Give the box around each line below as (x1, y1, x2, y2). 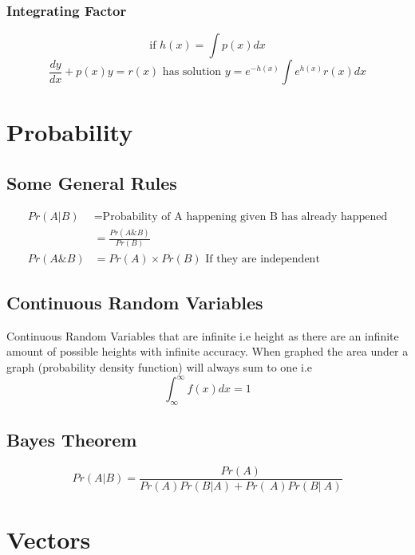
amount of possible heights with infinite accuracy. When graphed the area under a (6, 343, 409, 360)
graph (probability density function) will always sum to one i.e (6, 358, 313, 375)
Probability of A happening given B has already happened (102, 211, 388, 222)
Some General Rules (6, 170, 177, 195)
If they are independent (205, 253, 320, 265)
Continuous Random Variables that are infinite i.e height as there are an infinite (6, 327, 399, 344)
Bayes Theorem (6, 427, 137, 452)
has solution (162, 66, 222, 78)
